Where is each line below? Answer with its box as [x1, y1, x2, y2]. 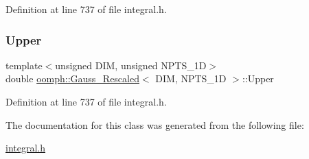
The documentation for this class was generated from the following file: [5, 117, 304, 132]
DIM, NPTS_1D [155, 71, 227, 86]
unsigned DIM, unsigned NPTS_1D [55, 58, 207, 72]
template [5, 58, 43, 72]
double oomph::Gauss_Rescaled [5, 71, 139, 86]
